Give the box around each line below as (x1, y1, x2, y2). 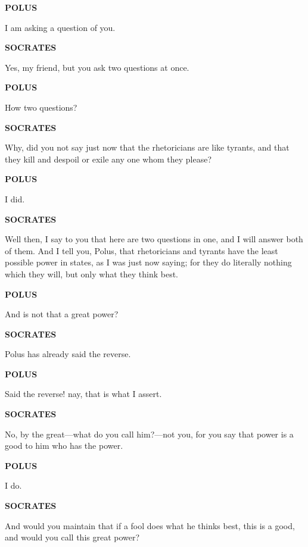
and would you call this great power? (5, 531, 140, 543)
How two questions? (5, 101, 77, 113)
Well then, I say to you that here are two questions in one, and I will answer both (5, 233, 303, 245)
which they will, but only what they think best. (5, 267, 179, 280)
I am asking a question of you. (5, 21, 116, 33)
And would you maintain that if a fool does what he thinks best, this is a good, (5, 519, 295, 532)
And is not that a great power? (5, 308, 119, 320)
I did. (5, 192, 25, 205)
